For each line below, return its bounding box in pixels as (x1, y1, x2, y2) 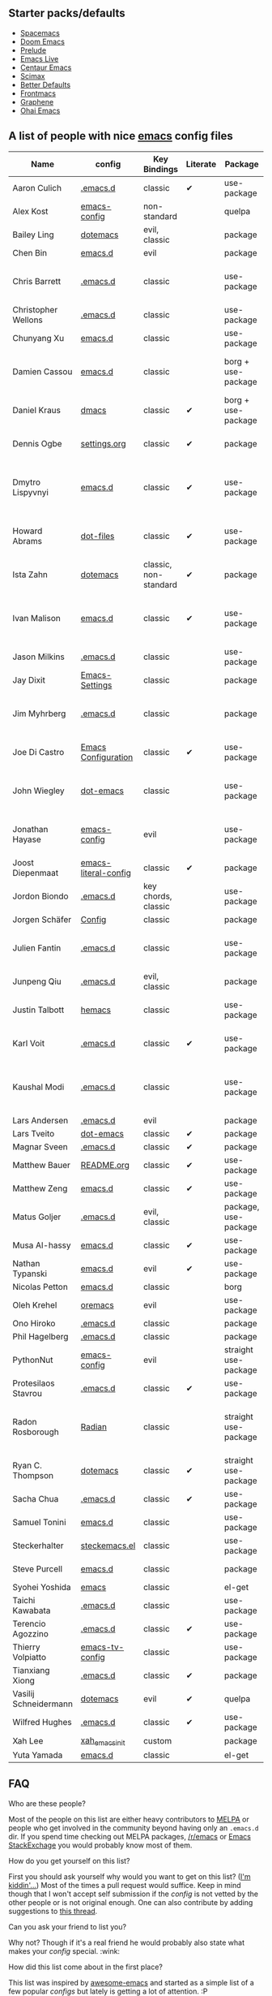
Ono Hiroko (12, 1317, 56, 1329)
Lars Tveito (12, 1127, 55, 1139)
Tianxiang (12, 1664, 50, 1675)
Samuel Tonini (12, 1516, 66, 1528)
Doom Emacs (19, 37, 65, 46)
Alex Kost (12, 205, 49, 217)
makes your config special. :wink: (8, 1946, 120, 1955)
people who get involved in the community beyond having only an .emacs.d (8, 1822, 259, 1833)
